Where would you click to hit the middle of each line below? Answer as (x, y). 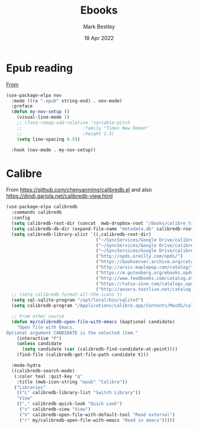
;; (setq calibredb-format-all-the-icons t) (67, 295)
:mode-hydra (26, 365)
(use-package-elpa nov (34, 95)
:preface (22, 106)
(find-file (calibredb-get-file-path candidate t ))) (83, 355)
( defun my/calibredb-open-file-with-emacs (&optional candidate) (93, 322)
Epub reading (39, 68)
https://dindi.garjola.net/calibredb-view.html (60, 196)
